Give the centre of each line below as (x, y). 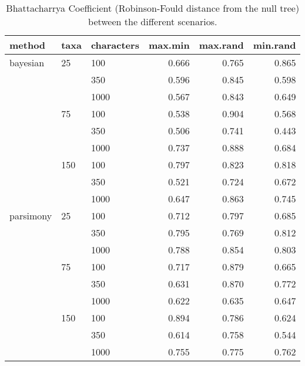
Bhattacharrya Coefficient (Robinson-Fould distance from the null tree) (153, 8)
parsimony (31, 216)
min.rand (274, 45)
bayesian (27, 62)
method (28, 45)
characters (115, 45)
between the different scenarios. (153, 21)
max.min (169, 45)
